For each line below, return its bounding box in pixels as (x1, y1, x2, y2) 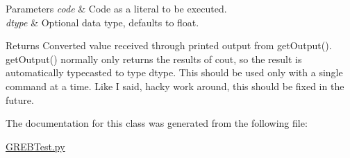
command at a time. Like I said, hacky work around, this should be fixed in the (6, 78, 344, 93)
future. (6, 92, 34, 107)
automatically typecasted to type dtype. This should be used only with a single (6, 65, 343, 80)
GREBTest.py (6, 139, 65, 153)
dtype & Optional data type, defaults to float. (6, 15, 199, 29)
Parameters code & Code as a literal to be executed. (6, 1, 227, 15)
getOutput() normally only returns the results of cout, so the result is (6, 51, 302, 66)
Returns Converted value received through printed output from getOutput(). (6, 38, 332, 53)
